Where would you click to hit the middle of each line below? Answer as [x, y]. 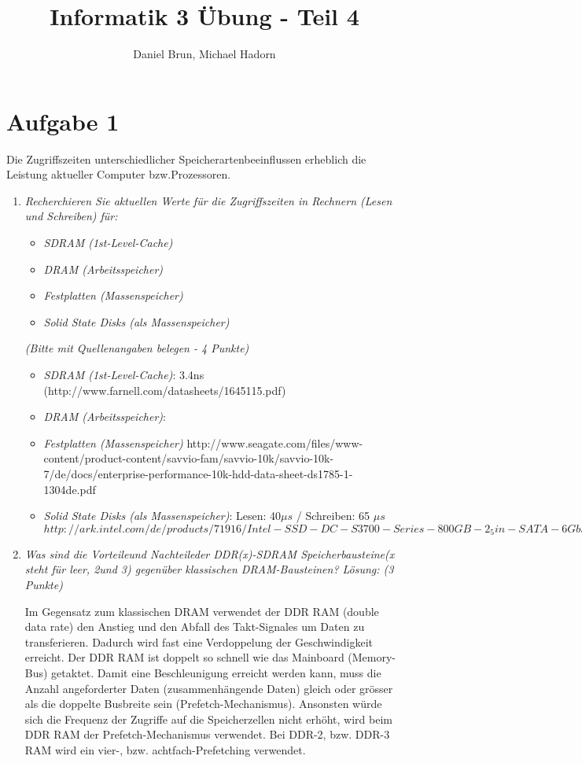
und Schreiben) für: [71, 216]
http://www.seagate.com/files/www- [275, 442]
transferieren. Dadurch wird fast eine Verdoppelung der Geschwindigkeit [199, 641]
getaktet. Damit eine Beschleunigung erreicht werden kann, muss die [216, 672]
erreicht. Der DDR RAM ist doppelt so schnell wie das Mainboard [184, 657]
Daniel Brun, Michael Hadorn [204, 54]
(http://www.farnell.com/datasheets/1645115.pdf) [165, 390]
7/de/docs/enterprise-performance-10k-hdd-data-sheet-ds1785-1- [198, 473]
